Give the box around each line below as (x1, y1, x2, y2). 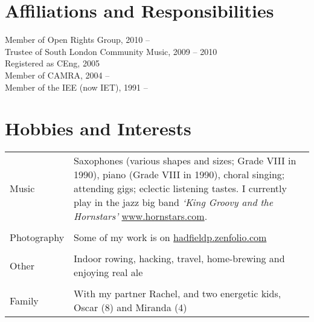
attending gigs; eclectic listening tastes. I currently (74, 181, 287, 196)
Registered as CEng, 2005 (5, 57, 100, 69)
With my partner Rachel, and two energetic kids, (74, 286, 281, 301)
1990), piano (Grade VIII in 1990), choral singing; (74, 167, 285, 182)
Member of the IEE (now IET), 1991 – (5, 80, 148, 93)
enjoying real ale (74, 265, 143, 280)
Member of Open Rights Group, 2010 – (5, 33, 150, 46)
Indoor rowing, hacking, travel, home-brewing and (74, 251, 285, 266)
